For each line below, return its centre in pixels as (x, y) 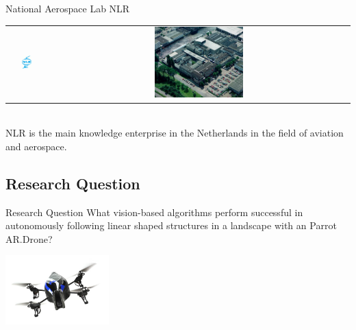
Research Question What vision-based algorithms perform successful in (154, 212)
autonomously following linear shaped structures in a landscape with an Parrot (171, 225)
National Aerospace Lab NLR (68, 8)
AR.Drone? (29, 238)
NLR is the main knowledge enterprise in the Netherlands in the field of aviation (175, 133)
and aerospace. (36, 146)
